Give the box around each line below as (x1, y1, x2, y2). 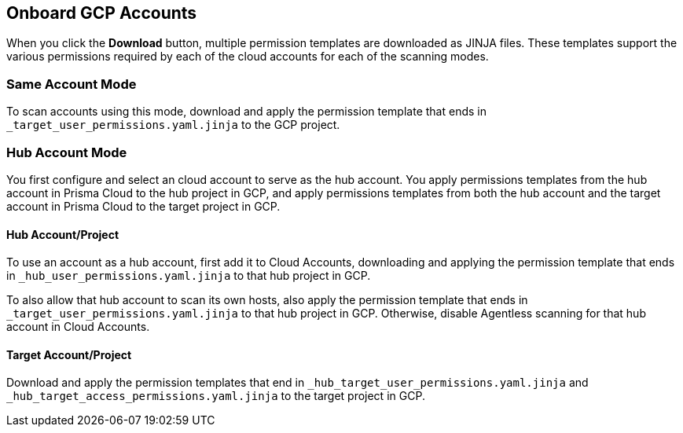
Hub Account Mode (6, 144, 127, 160)
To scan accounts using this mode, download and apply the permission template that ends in (6, 105, 487, 119)
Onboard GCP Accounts (6, 3, 197, 23)
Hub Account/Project (6, 227, 119, 241)
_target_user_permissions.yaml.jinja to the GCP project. (6, 118, 340, 132)
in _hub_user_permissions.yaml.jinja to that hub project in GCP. (6, 269, 371, 283)
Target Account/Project (6, 347, 132, 361)
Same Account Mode (6, 75, 137, 92)
